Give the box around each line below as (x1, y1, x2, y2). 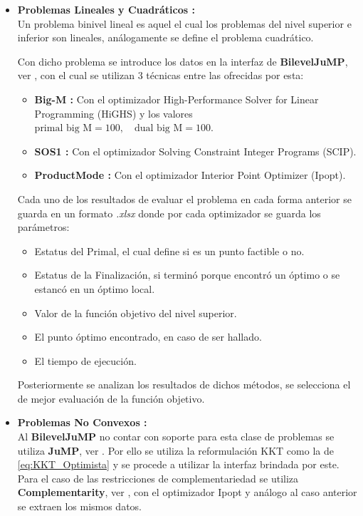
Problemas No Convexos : (17, 415, 147, 430)
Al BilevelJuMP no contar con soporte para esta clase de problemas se (17, 429, 335, 444)
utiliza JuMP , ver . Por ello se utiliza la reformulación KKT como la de (17, 443, 334, 458)
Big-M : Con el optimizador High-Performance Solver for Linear (34, 91, 319, 106)
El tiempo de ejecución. (34, 353, 137, 368)
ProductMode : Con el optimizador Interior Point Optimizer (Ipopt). (34, 167, 346, 182)
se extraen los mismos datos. (17, 499, 142, 514)
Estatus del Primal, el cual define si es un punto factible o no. (34, 243, 305, 258)
